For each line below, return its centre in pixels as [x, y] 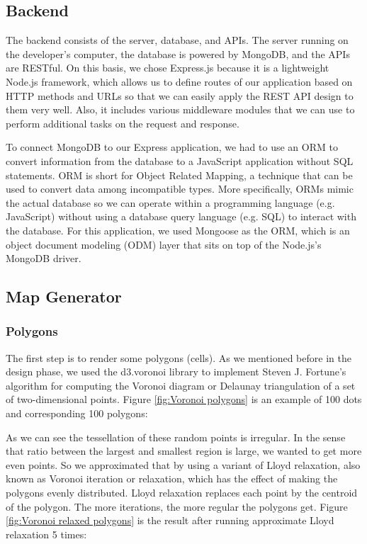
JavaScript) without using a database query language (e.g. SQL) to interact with [181, 216]
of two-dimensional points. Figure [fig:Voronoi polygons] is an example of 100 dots [184, 399]
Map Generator [64, 296]
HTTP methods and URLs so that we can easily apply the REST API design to [180, 95]
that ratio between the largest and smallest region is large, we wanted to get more [184, 451]
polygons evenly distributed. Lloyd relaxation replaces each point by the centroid [182, 493]
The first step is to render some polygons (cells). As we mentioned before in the [179, 357]
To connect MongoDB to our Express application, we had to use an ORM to [172, 147]
